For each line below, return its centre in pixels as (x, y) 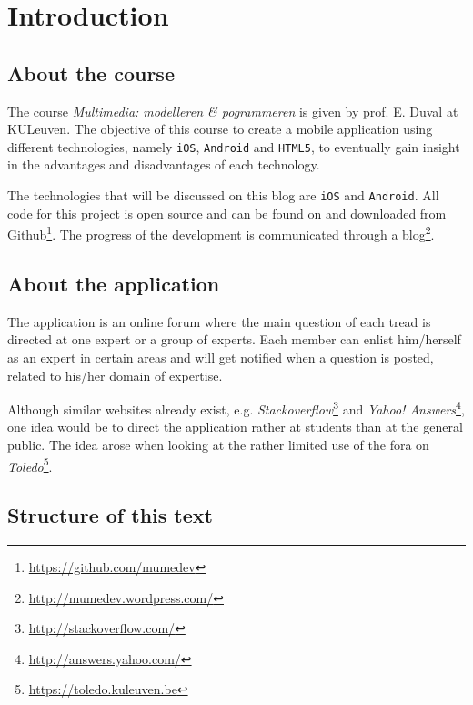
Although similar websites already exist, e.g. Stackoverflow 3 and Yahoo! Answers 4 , (236, 408)
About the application (114, 283)
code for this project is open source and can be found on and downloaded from (227, 213)
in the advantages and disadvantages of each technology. (164, 164)
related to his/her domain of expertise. (115, 375)
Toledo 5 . (30, 465)
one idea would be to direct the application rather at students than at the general (235, 427)
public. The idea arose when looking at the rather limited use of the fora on (218, 444)
